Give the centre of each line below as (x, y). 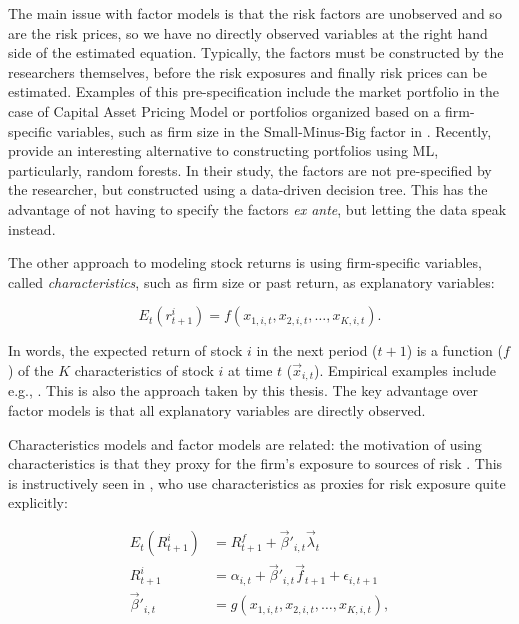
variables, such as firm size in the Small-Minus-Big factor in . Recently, (274, 130)
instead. (32, 228)
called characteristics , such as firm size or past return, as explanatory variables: (251, 281)
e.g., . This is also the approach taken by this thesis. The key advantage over (243, 390)
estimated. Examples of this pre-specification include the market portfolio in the (254, 91)
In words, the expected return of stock (125, 350)
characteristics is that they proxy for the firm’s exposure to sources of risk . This (255, 463)
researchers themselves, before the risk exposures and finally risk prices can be (247, 71)
